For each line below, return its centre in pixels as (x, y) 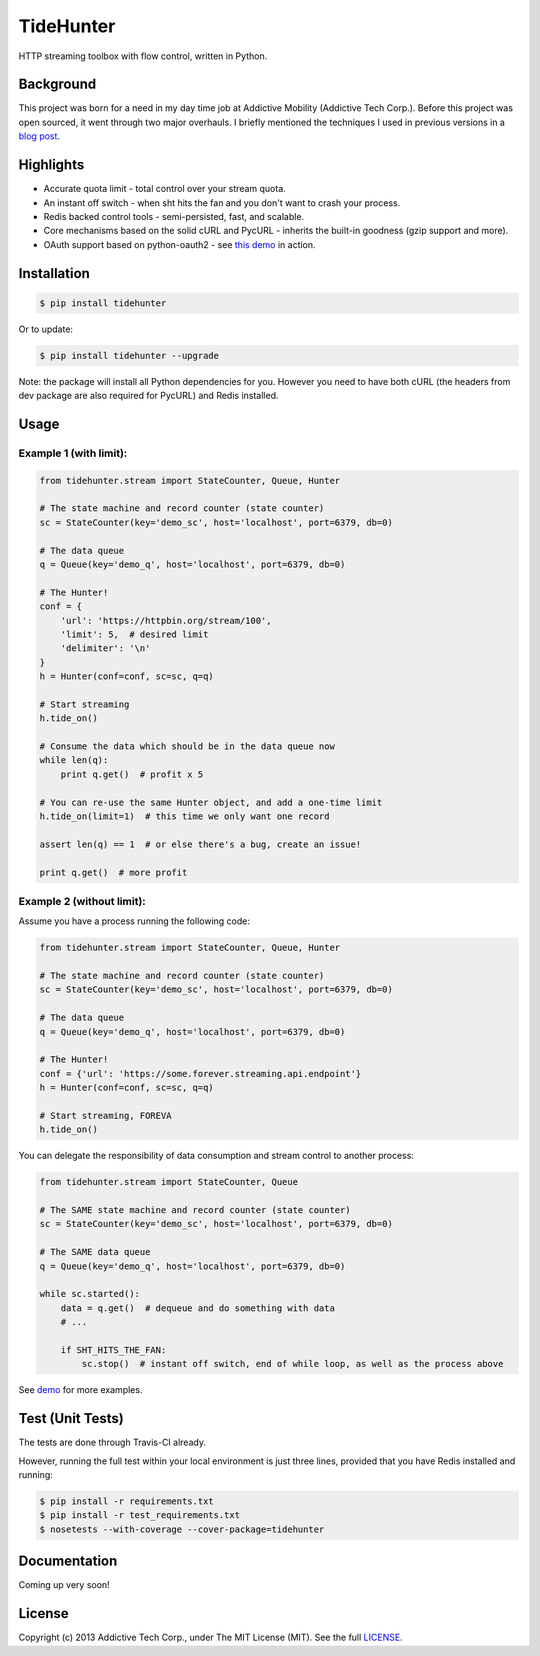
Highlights (51, 165)
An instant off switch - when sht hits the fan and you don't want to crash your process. (222, 202)
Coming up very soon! (64, 1585)
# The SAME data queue (95, 1252)
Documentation (68, 1561)
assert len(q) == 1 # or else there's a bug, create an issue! (200, 844)
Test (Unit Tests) (71, 1418)
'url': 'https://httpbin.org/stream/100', (166, 620)
